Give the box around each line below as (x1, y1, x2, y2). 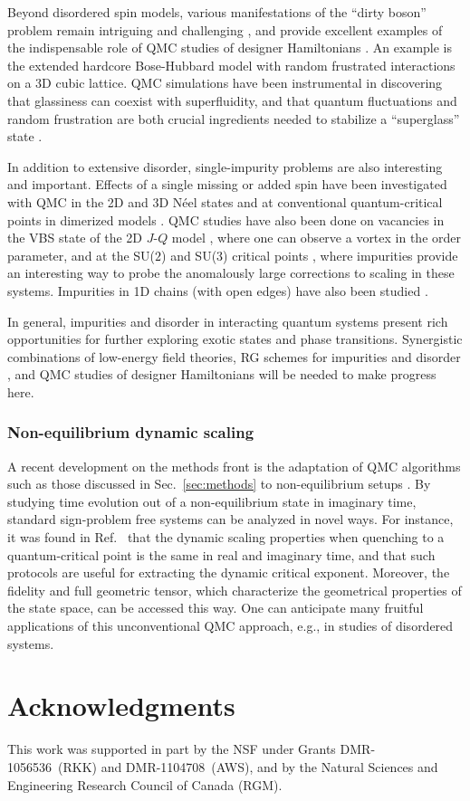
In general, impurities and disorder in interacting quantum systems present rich (7, 311, 448, 330)
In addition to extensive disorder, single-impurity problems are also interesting (7, 157, 443, 176)
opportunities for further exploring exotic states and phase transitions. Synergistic (7, 329, 463, 348)
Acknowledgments (7, 687, 235, 724)
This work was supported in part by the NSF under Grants (7, 739, 336, 758)
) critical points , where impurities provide (223, 245, 458, 264)
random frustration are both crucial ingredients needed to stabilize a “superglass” (7, 109, 460, 128)
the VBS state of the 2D (7, 228, 143, 247)
